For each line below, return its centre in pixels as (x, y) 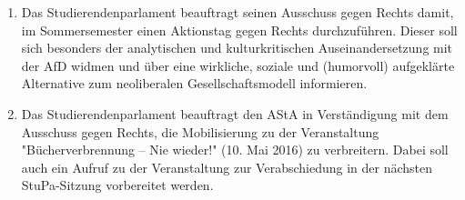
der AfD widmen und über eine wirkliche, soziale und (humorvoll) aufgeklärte (238, 65)
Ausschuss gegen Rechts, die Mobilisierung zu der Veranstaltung (200, 131)
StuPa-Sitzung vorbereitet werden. (117, 185)
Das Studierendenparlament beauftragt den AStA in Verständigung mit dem (235, 113)
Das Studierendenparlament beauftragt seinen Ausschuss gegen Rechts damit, (238, 12)
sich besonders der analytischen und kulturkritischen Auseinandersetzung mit (237, 48)
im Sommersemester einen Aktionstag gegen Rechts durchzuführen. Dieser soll (239, 30)
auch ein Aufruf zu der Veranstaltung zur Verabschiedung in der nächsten (227, 167)
